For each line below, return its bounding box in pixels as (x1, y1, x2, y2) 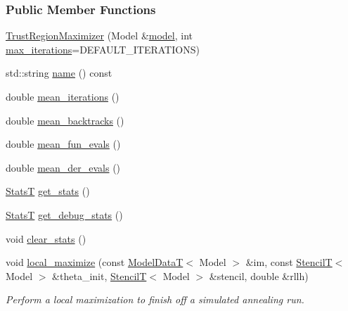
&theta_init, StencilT (52, 268, 147, 283)
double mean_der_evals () (6, 160, 121, 174)
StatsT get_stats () (6, 184, 90, 198)
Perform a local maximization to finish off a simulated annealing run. (6, 292, 304, 307)
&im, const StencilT (245, 255, 333, 269)
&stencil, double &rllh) (209, 268, 309, 283)
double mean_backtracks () (6, 113, 124, 127)
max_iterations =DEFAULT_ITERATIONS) (6, 42, 200, 56)
